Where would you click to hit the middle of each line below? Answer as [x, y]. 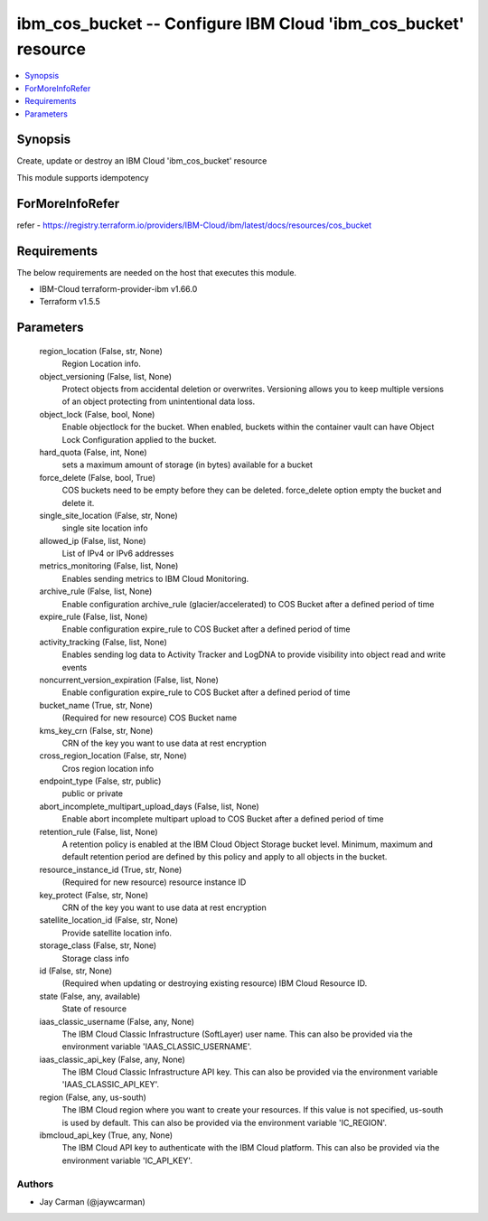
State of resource [94, 1009]
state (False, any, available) [90, 996]
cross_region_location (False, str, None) [113, 756]
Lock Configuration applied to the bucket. [139, 439]
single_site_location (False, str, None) [108, 515]
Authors [35, 1184]
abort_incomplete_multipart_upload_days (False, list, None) [149, 806]
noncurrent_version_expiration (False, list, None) [129, 680]
